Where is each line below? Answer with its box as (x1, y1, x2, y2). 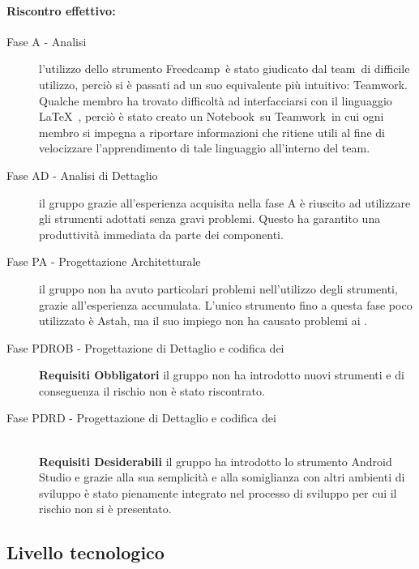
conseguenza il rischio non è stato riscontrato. (39, 382, 265, 399)
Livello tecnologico (6, 540, 165, 565)
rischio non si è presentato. (39, 500, 172, 517)
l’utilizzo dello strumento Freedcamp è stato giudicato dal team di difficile (39, 60, 410, 77)
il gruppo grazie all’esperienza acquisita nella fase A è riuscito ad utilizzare (39, 194, 411, 211)
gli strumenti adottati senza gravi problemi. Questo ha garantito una (39, 210, 381, 227)
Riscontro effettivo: (6, 2, 116, 19)
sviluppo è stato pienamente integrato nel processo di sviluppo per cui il (39, 484, 397, 501)
